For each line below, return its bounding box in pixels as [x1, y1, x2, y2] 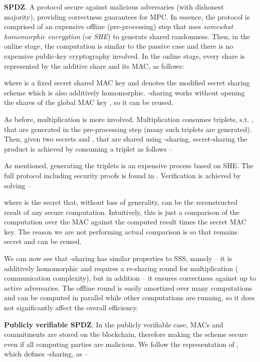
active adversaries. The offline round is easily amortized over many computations [4, 282, 252, 293]
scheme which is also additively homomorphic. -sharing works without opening [4, 87, 245, 97]
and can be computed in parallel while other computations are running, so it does [4, 292, 255, 303]
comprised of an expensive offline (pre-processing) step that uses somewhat [4, 21, 233, 32]
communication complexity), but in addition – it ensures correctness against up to [4, 273, 256, 283]
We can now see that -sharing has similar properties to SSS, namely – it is [4, 253, 232, 264]
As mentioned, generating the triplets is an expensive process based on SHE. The [4, 160, 253, 171]
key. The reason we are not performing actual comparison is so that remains [4, 226, 238, 236]
